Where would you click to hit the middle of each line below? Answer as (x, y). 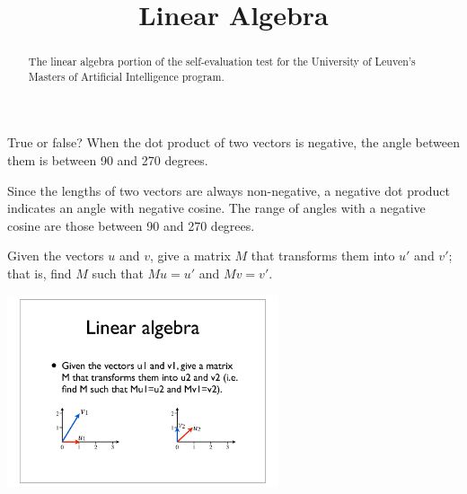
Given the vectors (56, 256)
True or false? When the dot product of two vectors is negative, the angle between (233, 142)
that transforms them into (323, 256)
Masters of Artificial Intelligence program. (126, 76)
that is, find (40, 273)
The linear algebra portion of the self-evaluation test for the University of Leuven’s (222, 62)
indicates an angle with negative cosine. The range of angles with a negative (216, 208)
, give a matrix (190, 256)
